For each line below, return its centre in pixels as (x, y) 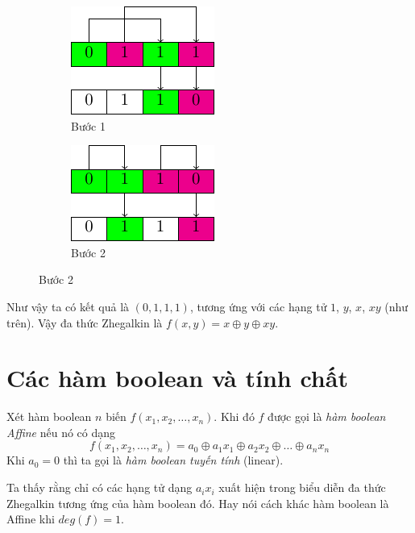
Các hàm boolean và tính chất (177, 378)
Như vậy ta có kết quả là (68, 306)
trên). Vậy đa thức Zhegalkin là (85, 322)
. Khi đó (234, 416)
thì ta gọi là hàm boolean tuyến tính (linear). (173, 460)
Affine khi (31, 519)
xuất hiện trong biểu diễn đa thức (302, 487)
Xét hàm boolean (49, 416)
